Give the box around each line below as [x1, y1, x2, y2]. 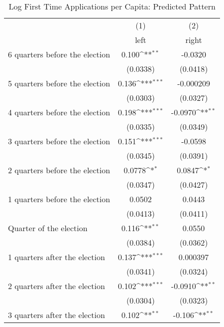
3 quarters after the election [8, 309, 105, 321]
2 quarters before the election [8, 164, 111, 176]
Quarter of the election [8, 222, 88, 234]
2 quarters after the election [8, 280, 105, 292]
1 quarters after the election [8, 251, 105, 263]
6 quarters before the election [8, 48, 111, 60]
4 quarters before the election [8, 106, 111, 118]
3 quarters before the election [8, 135, 111, 147]
